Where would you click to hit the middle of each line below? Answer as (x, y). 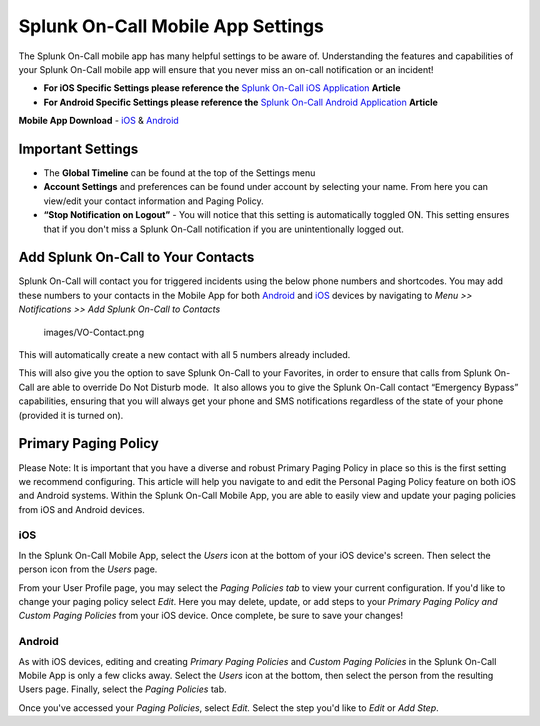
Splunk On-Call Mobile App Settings (171, 26)
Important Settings (78, 148)
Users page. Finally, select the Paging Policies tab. (122, 689)
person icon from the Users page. (88, 569)
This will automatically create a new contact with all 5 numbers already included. (184, 355)
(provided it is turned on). (71, 415)
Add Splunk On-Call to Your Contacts (136, 257)
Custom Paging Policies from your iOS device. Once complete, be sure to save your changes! (211, 616)
